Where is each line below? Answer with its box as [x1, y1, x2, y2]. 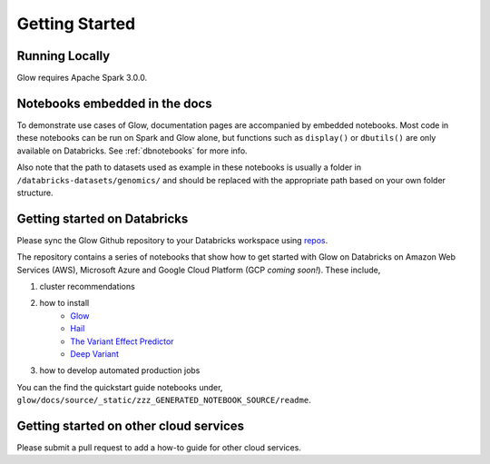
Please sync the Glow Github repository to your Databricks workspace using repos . [16, 234, 328, 245]
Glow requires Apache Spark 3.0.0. [16, 73, 148, 84]
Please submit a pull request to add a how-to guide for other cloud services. [16, 442, 301, 453]
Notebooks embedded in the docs [16, 95, 212, 111]
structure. [16, 187, 54, 198]
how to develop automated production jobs [39, 365, 201, 376]
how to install [39, 298, 90, 309]
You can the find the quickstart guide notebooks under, [16, 381, 223, 392]
